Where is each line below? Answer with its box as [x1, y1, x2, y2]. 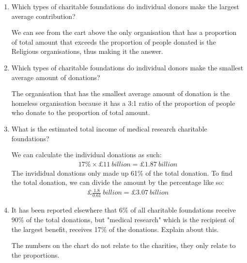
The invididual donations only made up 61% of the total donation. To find [11, 167, 233, 178]
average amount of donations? [11, 72, 100, 82]
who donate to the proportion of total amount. [11, 107, 150, 117]
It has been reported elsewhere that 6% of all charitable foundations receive [11, 205, 236, 215]
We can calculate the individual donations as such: [11, 149, 162, 160]
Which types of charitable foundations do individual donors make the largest [11, 1, 239, 11]
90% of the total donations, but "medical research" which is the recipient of [11, 214, 234, 224]
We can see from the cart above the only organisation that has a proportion [11, 27, 237, 37]
